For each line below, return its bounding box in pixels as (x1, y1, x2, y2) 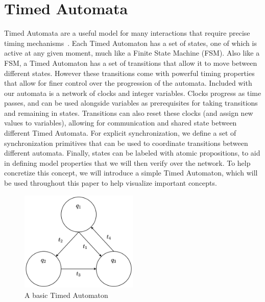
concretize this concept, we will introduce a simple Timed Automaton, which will (4, 167, 258, 178)
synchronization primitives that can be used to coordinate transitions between (4, 137, 248, 148)
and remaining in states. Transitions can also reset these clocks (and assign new (4, 107, 253, 118)
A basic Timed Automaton (25, 289, 108, 300)
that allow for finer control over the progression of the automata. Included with (4, 78, 252, 88)
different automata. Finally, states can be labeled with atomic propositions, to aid (4, 147, 260, 158)
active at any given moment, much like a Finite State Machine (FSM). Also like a (4, 47, 260, 58)
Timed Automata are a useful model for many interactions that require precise (4, 28, 250, 38)
